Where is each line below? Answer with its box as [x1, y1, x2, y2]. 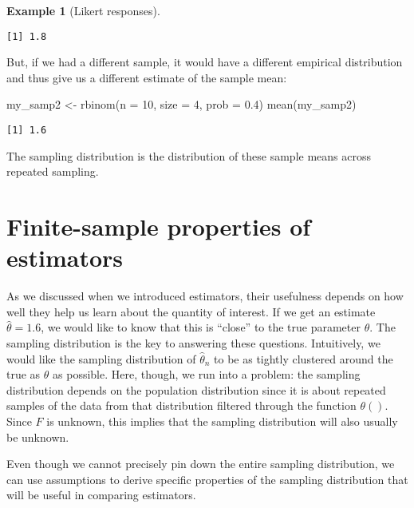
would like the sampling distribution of [6, 350, 196, 367]
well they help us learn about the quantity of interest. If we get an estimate [6, 303, 376, 319]
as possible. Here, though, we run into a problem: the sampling [53, 366, 361, 383]
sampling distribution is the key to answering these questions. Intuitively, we [6, 334, 380, 351]
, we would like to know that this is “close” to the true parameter [41, 319, 361, 335]
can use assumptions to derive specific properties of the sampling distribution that [6, 470, 408, 487]
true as [6, 366, 41, 383]
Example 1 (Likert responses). [6, 2, 160, 18]
